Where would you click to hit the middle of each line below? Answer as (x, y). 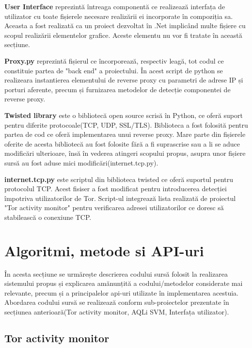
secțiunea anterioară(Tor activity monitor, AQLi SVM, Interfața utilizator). (117, 311)
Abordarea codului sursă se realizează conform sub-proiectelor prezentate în (117, 302)
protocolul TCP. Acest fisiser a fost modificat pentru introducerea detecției (116, 189)
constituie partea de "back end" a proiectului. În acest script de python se (114, 70)
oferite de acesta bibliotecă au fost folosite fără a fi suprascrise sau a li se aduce (122, 143)
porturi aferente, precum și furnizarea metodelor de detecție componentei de (118, 89)
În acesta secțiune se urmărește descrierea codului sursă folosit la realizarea (116, 273)
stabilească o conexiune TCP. (48, 217)
